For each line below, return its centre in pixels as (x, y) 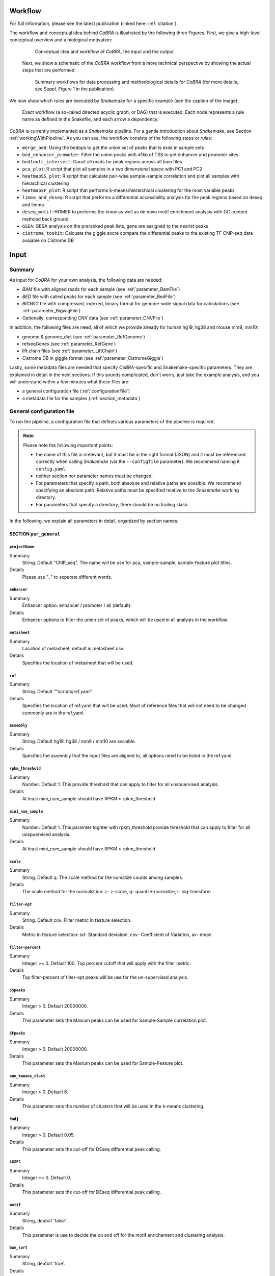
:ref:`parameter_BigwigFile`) (51, 311)
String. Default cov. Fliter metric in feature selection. (77, 920)
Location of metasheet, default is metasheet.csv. (73, 648)
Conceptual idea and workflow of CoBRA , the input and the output (104, 52)
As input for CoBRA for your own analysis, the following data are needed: (86, 280)
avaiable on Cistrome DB (48, 240)
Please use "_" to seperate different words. (67, 577)
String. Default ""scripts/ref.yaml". (58, 691)
